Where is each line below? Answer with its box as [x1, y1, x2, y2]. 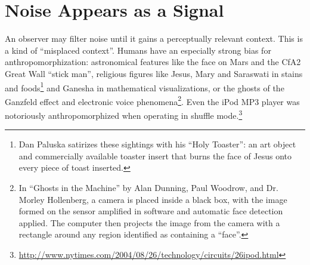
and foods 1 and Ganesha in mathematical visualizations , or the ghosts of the [5, 79, 284, 94]
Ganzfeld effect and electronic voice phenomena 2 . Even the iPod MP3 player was [5, 93, 300, 107]
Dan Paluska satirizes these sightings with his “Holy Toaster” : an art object [18, 138, 296, 150]
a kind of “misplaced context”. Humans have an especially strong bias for [5, 44, 271, 56]
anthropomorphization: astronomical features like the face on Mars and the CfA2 [5, 56, 301, 68]
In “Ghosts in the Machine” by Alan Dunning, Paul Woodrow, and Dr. [18, 181, 278, 194]
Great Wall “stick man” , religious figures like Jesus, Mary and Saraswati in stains [5, 67, 303, 79]
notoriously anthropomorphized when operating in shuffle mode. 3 [5, 107, 243, 121]
